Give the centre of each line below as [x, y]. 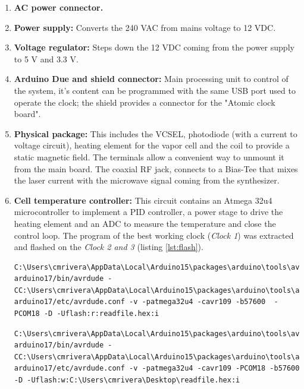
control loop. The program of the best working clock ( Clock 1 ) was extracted [154, 235]
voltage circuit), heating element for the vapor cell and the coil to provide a [152, 145]
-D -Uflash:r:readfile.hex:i [101, 314]
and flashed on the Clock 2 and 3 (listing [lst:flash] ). [109, 247]
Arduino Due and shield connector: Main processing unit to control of [151, 79]
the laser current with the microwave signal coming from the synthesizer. [147, 180]
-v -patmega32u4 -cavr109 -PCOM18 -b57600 [214, 369]
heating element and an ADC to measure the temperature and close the [145, 223]
